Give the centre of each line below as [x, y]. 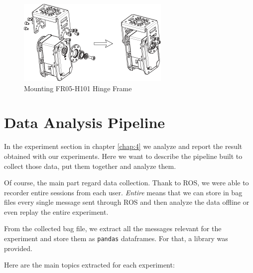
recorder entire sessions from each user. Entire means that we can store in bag [123, 192]
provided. [18, 248]
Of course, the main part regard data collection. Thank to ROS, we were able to [126, 183]
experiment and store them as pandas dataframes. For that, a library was [116, 238]
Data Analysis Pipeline [85, 122]
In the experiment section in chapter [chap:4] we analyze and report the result [123, 146]
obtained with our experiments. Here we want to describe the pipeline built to [123, 156]
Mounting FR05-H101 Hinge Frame [78, 88]
